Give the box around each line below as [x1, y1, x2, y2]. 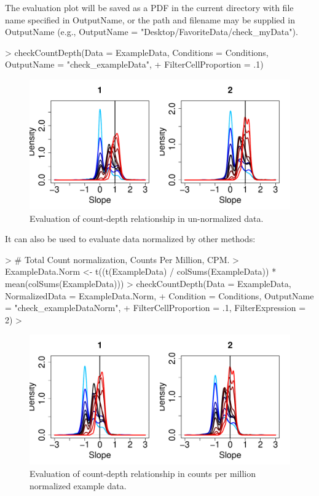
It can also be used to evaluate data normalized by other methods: [5, 232, 256, 245]
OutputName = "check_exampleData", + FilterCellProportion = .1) [5, 58, 264, 71]
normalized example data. [30, 479, 127, 492]
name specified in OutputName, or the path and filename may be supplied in [5, 13, 295, 26]
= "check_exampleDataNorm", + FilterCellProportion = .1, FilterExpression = [5, 301, 306, 314]
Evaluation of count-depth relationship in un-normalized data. [30, 211, 264, 224]
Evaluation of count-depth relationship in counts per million [30, 466, 256, 479]
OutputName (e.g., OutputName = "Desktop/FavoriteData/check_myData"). [5, 25, 298, 38]
